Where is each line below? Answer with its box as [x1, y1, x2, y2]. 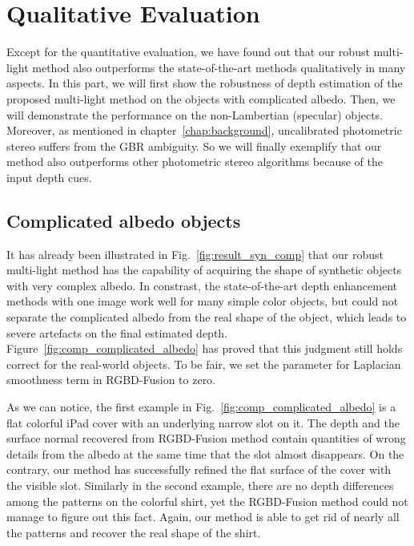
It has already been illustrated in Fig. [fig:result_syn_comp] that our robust [6, 245, 384, 262]
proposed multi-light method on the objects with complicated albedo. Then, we [6, 90, 396, 107]
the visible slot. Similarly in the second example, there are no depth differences [6, 476, 394, 493]
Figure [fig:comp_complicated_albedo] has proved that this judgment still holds [6, 340, 403, 357]
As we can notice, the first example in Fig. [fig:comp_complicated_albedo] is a [6, 398, 396, 415]
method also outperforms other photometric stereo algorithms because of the [6, 153, 383, 170]
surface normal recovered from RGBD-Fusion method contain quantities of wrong [6, 430, 406, 447]
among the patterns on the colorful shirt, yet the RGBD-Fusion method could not [6, 492, 408, 509]
